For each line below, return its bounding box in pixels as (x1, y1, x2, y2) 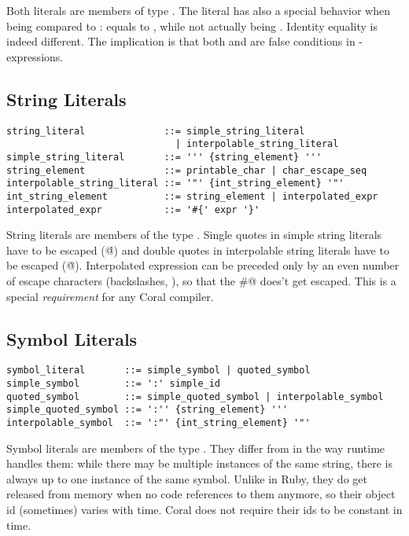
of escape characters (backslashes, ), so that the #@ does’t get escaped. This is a (6, 272, 396, 288)
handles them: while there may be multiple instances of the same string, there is (6, 455, 392, 472)
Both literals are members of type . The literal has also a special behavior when (6, 2, 391, 18)
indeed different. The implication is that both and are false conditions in (6, 33, 356, 50)
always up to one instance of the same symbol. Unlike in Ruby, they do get (6, 470, 367, 486)
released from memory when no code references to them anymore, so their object (6, 486, 396, 502)
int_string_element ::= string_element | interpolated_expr (6, 190, 378, 202)
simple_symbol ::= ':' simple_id (6, 378, 221, 389)
